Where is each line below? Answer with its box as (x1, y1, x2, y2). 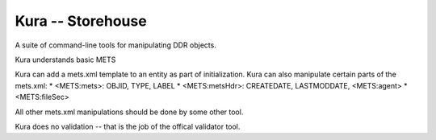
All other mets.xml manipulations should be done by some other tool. (15, 107, 244, 117)
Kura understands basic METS (15, 55, 116, 64)
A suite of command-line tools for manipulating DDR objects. (15, 40, 217, 50)
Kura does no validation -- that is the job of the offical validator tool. (15, 121, 241, 131)
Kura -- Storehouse (15, 12, 147, 30)
